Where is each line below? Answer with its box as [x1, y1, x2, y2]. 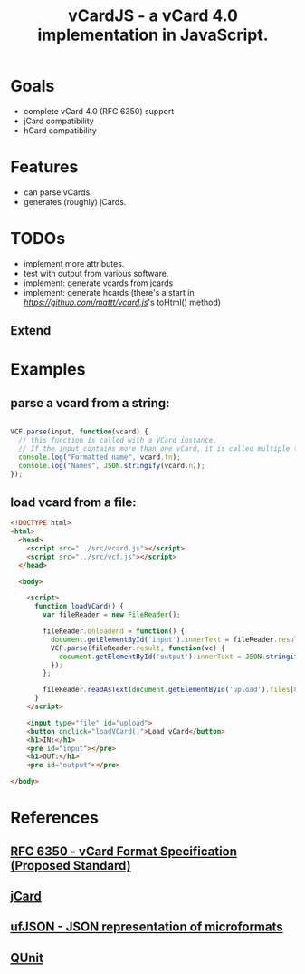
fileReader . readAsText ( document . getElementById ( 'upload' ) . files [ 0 [43, 686, 299, 695]
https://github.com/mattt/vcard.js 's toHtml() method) [23, 297, 221, 307]
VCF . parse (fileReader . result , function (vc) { [50, 643, 225, 653]
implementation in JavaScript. [36, 24, 270, 45]
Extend [10, 323, 52, 338]
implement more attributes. [23, 258, 125, 268]
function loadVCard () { [33, 602, 125, 611]
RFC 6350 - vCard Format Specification [10, 843, 238, 859]
